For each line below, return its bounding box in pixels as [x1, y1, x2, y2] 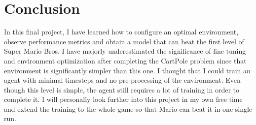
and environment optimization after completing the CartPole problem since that [4, 55, 247, 65]
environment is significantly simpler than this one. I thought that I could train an [4, 65, 251, 75]
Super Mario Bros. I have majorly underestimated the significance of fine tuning [4, 46, 246, 56]
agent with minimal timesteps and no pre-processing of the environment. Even [4, 75, 241, 85]
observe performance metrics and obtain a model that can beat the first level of [4, 36, 244, 46]
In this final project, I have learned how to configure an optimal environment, [4, 27, 239, 37]
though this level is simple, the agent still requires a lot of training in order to [4, 84, 239, 94]
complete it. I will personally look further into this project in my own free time [4, 94, 243, 104]
